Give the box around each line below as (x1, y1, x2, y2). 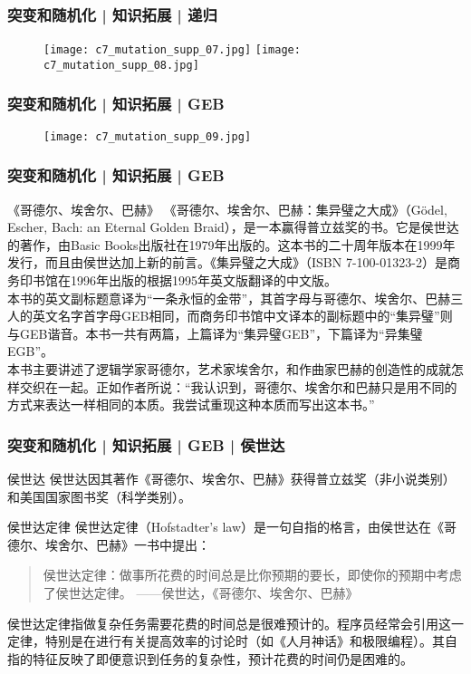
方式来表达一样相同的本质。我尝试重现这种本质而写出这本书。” (7, 395, 375, 414)
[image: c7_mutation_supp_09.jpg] (43, 130, 252, 143)
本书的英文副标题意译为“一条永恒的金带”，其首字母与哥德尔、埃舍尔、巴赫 (7, 288, 451, 307)
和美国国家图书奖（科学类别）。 (7, 486, 191, 505)
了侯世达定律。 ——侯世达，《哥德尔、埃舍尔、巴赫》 (43, 583, 359, 602)
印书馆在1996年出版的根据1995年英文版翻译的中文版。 (19, 271, 337, 289)
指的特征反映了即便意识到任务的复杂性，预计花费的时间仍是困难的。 (7, 649, 413, 668)
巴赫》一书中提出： (95, 534, 210, 554)
